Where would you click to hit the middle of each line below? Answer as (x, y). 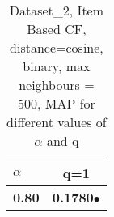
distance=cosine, (57, 47)
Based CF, (57, 29)
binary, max (57, 66)
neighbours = (57, 85)
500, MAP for (57, 103)
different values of (57, 122)
